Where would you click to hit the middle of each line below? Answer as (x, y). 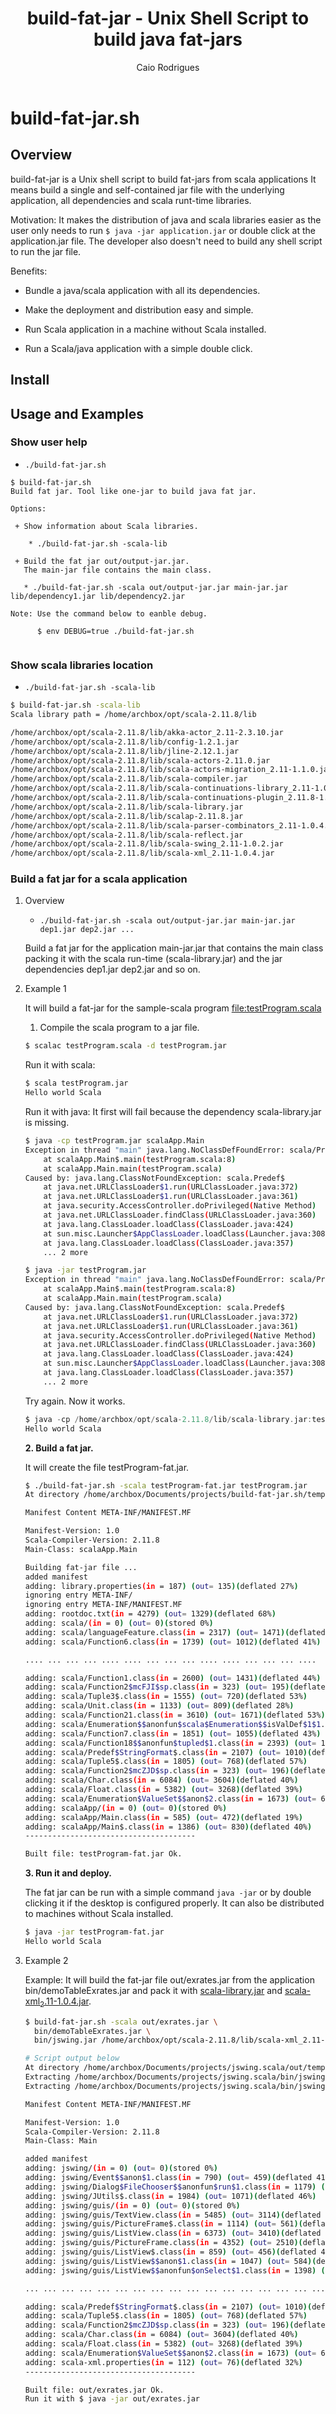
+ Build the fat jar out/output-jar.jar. (102, 561)
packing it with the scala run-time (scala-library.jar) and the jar (153, 959)
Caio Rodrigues (168, 67)
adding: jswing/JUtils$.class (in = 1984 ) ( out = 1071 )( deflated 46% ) (170, 2196)
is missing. (47, 1123)
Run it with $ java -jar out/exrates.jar (112, 2399)
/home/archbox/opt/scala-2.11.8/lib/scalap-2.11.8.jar (127, 816)
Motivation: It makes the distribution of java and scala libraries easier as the (166, 219)
